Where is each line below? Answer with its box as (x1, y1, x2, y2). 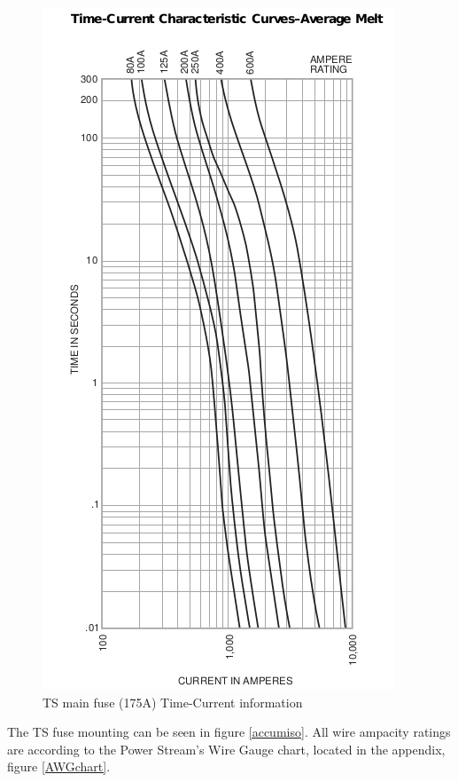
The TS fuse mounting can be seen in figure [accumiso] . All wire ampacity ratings (7, 723, 451, 741)
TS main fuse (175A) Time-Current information (43, 692, 303, 711)
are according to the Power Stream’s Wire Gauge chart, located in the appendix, (7, 739, 446, 758)
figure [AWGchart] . (7, 757, 111, 776)
